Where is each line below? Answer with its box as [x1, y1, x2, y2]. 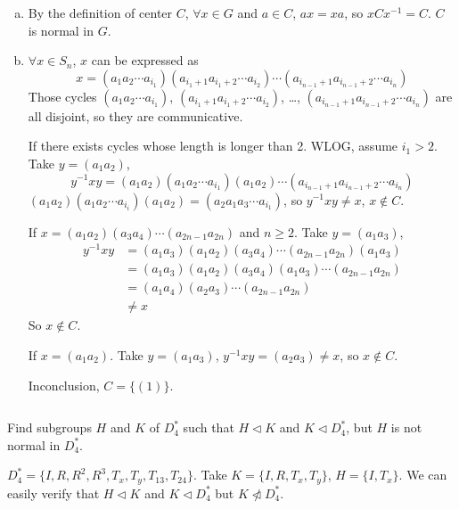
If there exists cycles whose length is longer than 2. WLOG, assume [28, 136, 398, 155]
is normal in [28, 21, 94, 39]
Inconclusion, [28, 375, 100, 394]
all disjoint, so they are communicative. [28, 106, 243, 125]
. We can [398, 465, 447, 484]
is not [390, 418, 422, 437]
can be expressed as [91, 51, 199, 70]
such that [183, 418, 234, 437]
